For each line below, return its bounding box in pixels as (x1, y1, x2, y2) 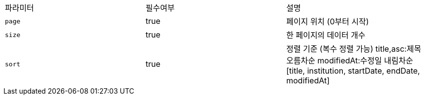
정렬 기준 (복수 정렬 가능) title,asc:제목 (286, 44, 422, 54)
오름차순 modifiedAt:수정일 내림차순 (286, 56, 413, 65)
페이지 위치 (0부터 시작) (286, 17, 369, 26)
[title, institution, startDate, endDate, (286, 66, 420, 76)
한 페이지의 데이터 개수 (286, 30, 365, 40)
